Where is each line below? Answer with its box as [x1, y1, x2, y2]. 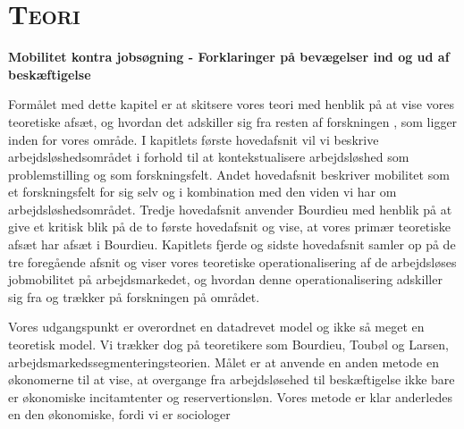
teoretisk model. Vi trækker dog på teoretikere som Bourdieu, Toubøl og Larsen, [8, 335, 449, 354]
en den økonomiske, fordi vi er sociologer [8, 405, 231, 424]
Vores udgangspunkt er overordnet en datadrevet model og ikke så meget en [8, 317, 425, 336]
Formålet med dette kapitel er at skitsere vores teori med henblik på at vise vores [8, 95, 454, 114]
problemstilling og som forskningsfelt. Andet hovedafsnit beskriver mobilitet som [8, 164, 450, 183]
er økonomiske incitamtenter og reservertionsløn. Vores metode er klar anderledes [8, 387, 452, 406]
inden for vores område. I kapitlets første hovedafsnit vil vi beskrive [8, 130, 379, 148]
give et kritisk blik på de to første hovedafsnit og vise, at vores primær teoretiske [8, 217, 451, 236]
